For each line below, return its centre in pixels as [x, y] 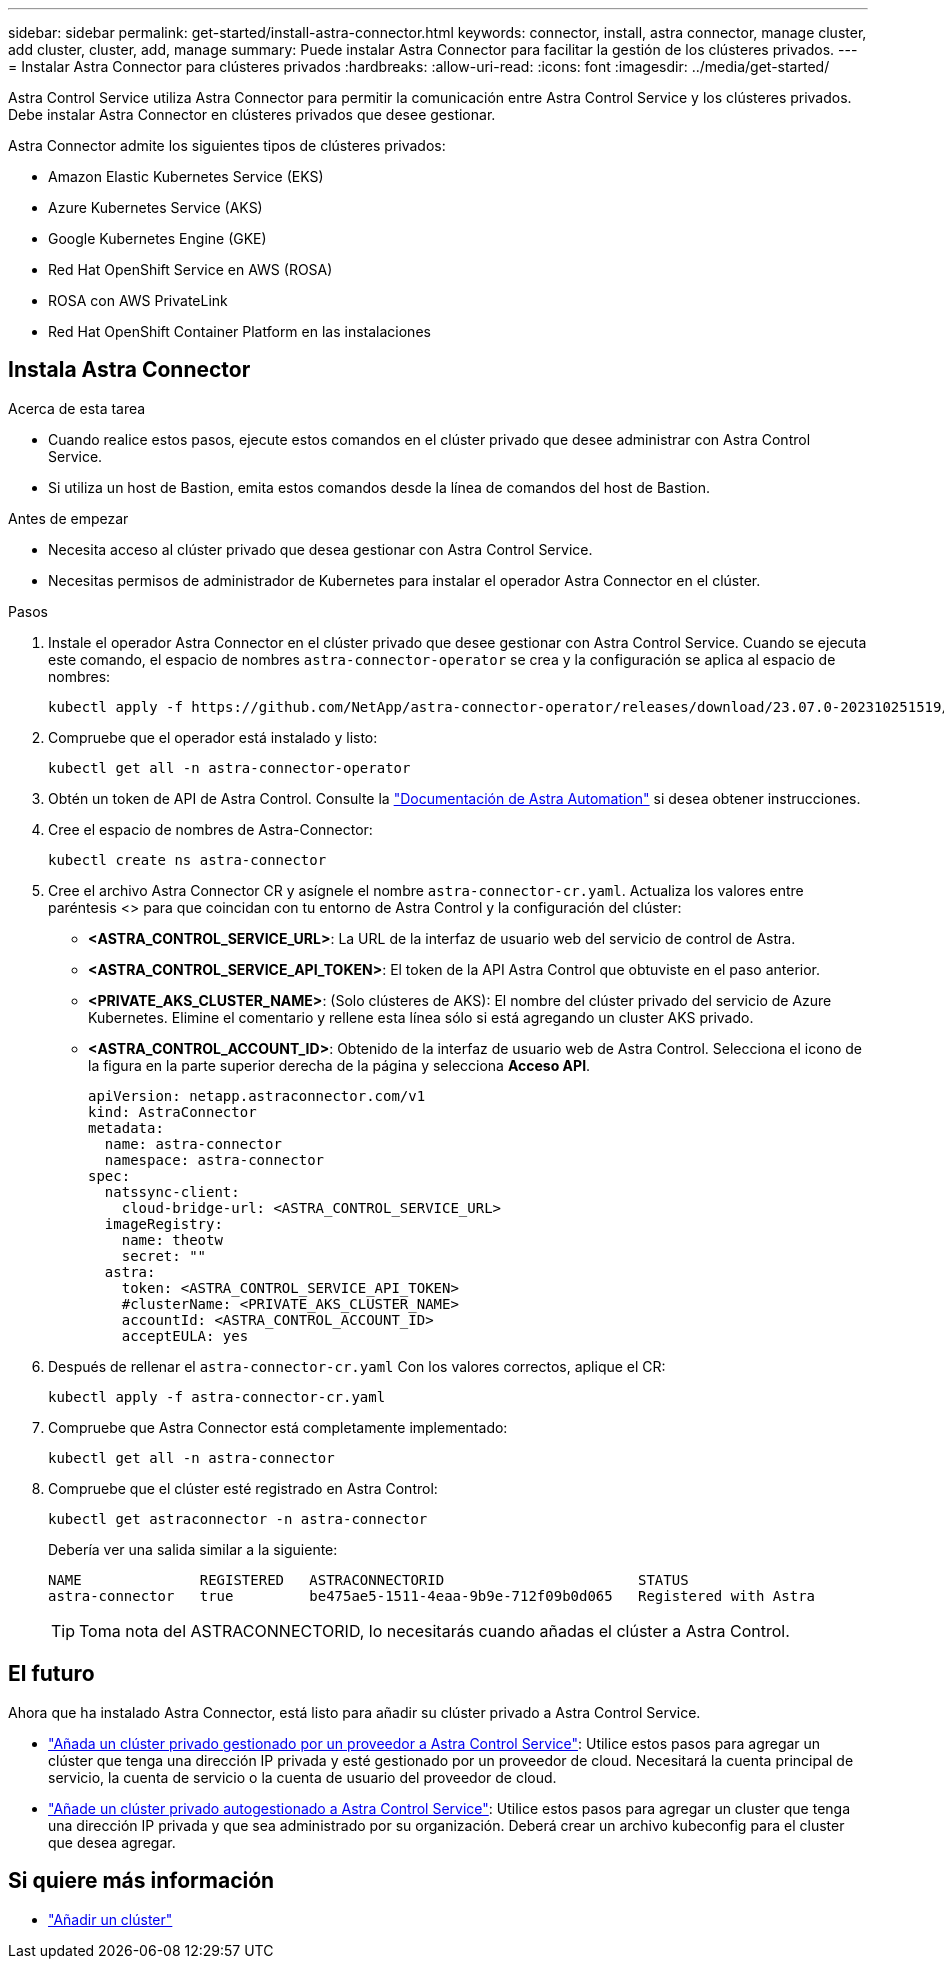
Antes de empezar [68, 518]
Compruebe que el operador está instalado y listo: [213, 737]
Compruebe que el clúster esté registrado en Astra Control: [243, 1488]
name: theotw [172, 1239]
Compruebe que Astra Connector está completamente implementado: [278, 1427]
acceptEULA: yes [185, 1335]
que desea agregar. [112, 1842]
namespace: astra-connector [214, 1159]
